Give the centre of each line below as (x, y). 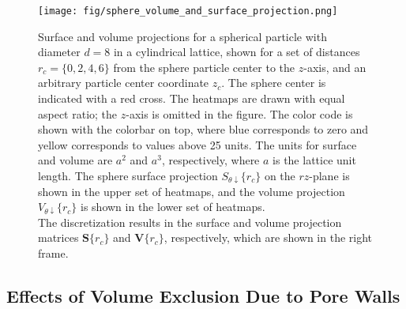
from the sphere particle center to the (204, 67)
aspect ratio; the (78, 113)
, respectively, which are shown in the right (268, 237)
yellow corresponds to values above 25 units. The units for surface (197, 144)
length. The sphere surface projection (128, 175)
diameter (59, 52)
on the (280, 175)
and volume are (75, 160)
